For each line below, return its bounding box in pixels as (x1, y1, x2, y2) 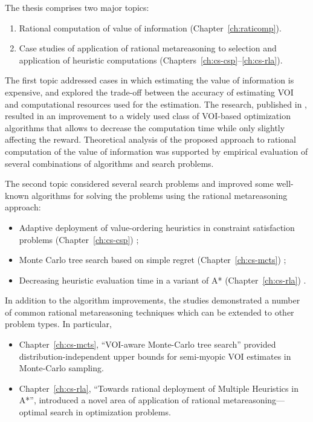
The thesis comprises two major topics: (5, 1, 149, 13)
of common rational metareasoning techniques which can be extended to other (5, 305, 294, 318)
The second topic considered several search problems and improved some (5, 177, 274, 190)
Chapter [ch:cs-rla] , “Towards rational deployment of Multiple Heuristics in (19, 381, 298, 394)
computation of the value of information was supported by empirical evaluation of (5, 144, 308, 157)
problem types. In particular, (5, 317, 112, 330)
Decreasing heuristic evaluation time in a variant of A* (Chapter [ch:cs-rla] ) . (19, 273, 306, 286)
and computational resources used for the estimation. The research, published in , (5, 97, 308, 110)
